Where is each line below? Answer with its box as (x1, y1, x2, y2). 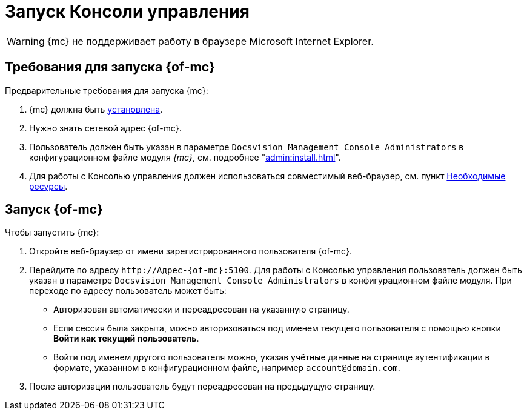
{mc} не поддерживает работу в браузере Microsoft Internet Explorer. (47, 35, 374, 47)
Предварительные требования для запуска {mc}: (5, 85, 208, 96)
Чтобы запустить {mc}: (5, 227, 99, 238)
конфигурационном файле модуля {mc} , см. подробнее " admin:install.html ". (29, 151, 341, 162)
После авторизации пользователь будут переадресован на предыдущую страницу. (29, 381, 376, 392)
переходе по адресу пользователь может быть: (29, 285, 227, 296)
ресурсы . (29, 181, 68, 191)
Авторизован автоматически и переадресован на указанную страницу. (53, 304, 350, 315)
